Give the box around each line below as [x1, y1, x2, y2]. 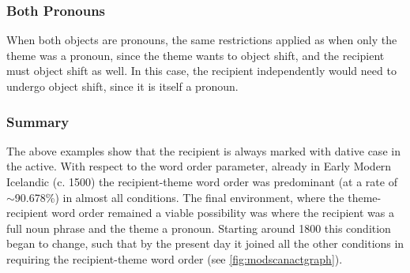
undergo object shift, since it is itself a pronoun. [6, 78, 239, 94]
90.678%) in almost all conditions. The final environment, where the [14, 189, 344, 205]
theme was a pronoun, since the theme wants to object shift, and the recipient [6, 47, 385, 63]
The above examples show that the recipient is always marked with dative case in [6, 142, 401, 159]
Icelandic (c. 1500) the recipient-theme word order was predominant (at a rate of [6, 174, 397, 189]
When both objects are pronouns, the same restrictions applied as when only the [6, 32, 397, 48]
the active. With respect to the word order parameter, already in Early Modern [6, 158, 392, 174]
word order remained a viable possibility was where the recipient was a [51, 204, 394, 221]
